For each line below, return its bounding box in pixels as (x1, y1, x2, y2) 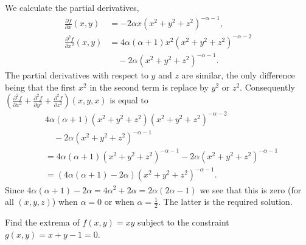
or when (104, 195, 134, 208)
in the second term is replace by (89, 80, 209, 93)
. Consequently (240, 80, 295, 93)
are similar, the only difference (181, 69, 295, 81)
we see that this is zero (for (200, 183, 302, 196)
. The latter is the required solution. (158, 195, 293, 208)
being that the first (5, 80, 76, 93)
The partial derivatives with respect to (5, 69, 148, 81)
